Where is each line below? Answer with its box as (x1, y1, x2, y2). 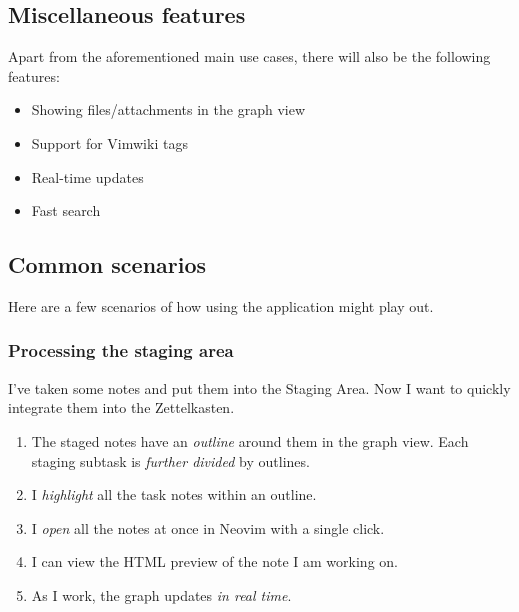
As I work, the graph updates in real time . (31, 584, 292, 605)
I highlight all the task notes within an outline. (31, 484, 317, 505)
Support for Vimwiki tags (31, 132, 188, 153)
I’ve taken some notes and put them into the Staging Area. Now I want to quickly (8, 377, 511, 398)
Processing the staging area (8, 338, 234, 363)
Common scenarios (8, 249, 207, 280)
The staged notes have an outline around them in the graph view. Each (31, 430, 469, 451)
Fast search (31, 200, 101, 221)
